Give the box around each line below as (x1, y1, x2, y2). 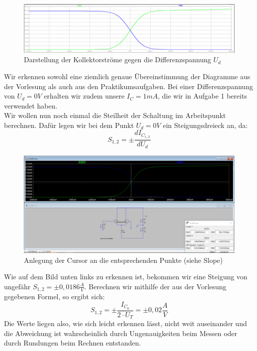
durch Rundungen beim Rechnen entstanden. (4, 338, 141, 348)
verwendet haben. (4, 100, 58, 111)
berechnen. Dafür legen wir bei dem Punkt (4, 119, 134, 130)
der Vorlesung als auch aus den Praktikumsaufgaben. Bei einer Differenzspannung (4, 81, 253, 91)
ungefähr (4, 281, 31, 291)
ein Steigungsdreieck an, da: (163, 119, 248, 130)
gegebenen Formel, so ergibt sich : (4, 291, 105, 302)
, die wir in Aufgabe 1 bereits (158, 91, 247, 101)
